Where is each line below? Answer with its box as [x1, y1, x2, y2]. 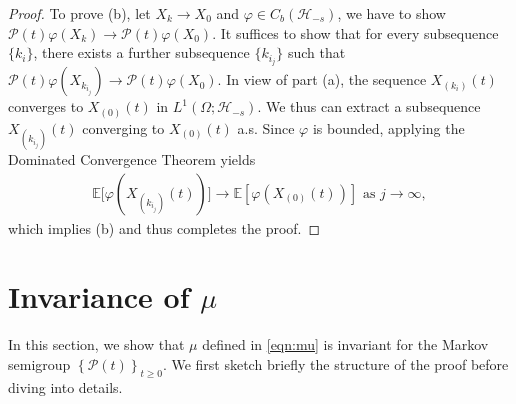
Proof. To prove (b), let [8, 3, 151, 23]
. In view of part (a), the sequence [217, 69, 427, 90]
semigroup [8, 353, 71, 374]
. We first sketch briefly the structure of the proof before [162, 353, 509, 374]
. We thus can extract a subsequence [257, 96, 481, 117]
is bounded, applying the [312, 117, 465, 138]
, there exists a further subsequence [33, 42, 250, 63]
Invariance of [8, 276, 190, 317]
